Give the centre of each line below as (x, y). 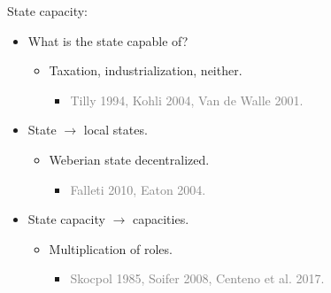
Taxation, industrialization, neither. (146, 70)
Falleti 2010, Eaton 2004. (138, 189)
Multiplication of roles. (111, 248)
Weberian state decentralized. (129, 159)
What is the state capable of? (108, 40)
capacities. (161, 219)
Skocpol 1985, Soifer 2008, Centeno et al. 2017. (197, 278)
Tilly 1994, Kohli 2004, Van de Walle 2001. (187, 100)
